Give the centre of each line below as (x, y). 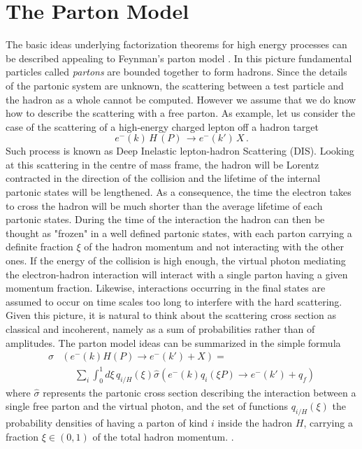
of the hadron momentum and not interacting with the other (214, 247)
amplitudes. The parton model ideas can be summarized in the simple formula (173, 342)
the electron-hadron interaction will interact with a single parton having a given (177, 274)
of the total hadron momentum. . (163, 436)
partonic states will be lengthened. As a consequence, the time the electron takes (179, 192)
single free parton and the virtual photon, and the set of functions (147, 406)
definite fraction (39, 247)
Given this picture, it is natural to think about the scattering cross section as (171, 315)
